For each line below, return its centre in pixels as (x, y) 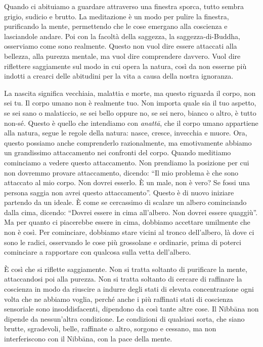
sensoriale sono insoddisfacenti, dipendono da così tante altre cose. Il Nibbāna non (131, 309)
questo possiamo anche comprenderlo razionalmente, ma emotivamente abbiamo (128, 142)
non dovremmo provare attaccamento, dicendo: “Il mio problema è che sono (121, 172)
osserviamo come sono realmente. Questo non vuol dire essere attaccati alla (121, 46)
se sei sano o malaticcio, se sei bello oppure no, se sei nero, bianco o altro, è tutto (130, 112)
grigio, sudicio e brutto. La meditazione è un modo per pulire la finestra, (117, 16)
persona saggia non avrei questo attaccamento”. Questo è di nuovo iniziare (119, 192)
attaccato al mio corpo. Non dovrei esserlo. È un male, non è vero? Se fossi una (127, 182)
